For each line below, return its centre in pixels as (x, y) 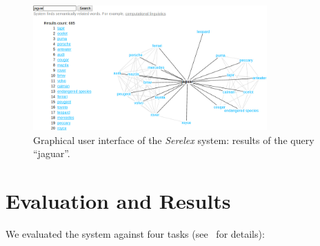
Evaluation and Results (118, 201)
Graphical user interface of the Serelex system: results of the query (174, 140)
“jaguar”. (52, 153)
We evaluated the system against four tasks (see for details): (135, 233)
